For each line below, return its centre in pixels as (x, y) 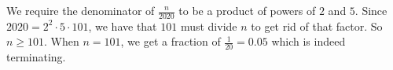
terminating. (36, 57)
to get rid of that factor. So (317, 26)
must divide (209, 26)
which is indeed (309, 41)
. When (62, 41)
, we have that (123, 26)
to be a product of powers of (247, 10)
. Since (371, 10)
